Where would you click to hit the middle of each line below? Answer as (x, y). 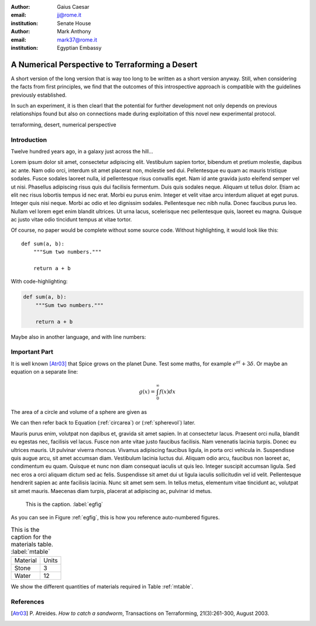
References (28, 601)
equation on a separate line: (44, 372)
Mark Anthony (74, 32)
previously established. (39, 95)
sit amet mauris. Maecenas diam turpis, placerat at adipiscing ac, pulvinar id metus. (111, 491)
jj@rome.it (69, 15)
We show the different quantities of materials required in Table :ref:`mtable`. (102, 587)
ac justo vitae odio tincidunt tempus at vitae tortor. (71, 220)
